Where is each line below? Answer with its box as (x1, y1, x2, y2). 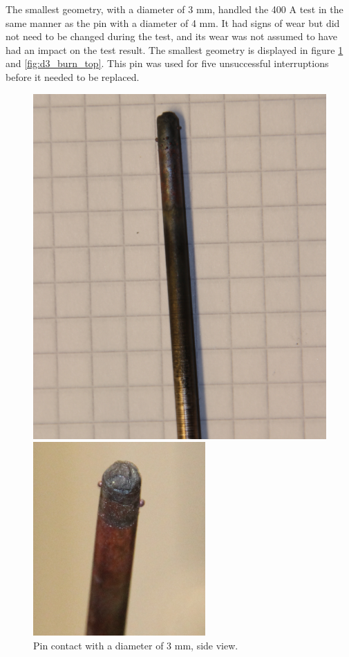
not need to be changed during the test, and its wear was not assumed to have (6, 29, 337, 44)
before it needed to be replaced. (6, 69, 140, 84)
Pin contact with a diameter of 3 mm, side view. (33, 638, 238, 653)
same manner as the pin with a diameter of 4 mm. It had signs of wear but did (6, 15, 340, 30)
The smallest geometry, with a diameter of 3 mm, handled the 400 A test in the (6, 2, 343, 16)
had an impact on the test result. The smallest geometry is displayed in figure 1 (6, 42, 343, 57)
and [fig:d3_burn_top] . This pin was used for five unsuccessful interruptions (6, 56, 329, 71)
